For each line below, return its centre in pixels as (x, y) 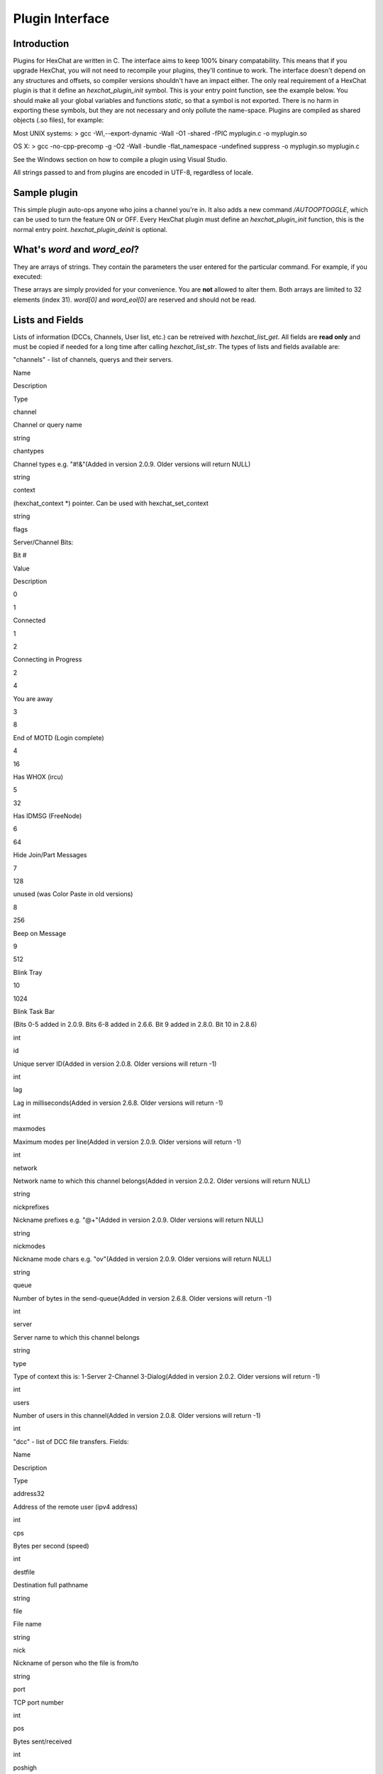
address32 (29, 1494)
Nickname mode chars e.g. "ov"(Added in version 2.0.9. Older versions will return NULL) (143, 1259)
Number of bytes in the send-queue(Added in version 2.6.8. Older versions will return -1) (143, 1298)
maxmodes (29, 1129)
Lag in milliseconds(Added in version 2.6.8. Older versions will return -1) (118, 1103)
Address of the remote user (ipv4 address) (76, 1506)
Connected (29, 620)
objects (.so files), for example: (59, 120)
